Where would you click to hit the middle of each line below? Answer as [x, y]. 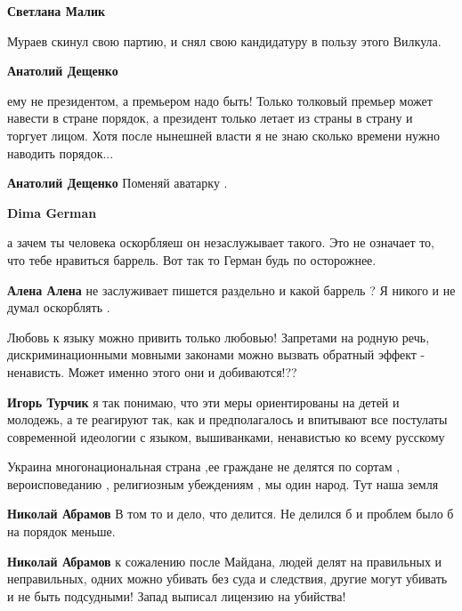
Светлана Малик [57, 11]
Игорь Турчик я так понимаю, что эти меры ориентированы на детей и [203, 402]
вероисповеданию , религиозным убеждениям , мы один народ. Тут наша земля [223, 483]
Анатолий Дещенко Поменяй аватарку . [118, 183]
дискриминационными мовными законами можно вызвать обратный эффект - [216, 354]
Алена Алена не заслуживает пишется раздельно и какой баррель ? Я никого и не [231, 289]
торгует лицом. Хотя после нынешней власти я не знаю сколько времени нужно [224, 135]
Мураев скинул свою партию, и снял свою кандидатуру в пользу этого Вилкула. [224, 40]
